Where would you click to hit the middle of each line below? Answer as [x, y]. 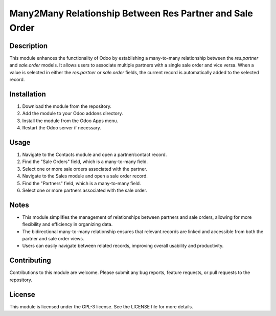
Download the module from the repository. [67, 106]
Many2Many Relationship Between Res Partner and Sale [131, 13]
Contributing [30, 261]
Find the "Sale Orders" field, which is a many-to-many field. [85, 162]
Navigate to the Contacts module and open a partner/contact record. [95, 155]
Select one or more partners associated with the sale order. [85, 190]
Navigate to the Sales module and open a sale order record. [85, 176]
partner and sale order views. [53, 239]
